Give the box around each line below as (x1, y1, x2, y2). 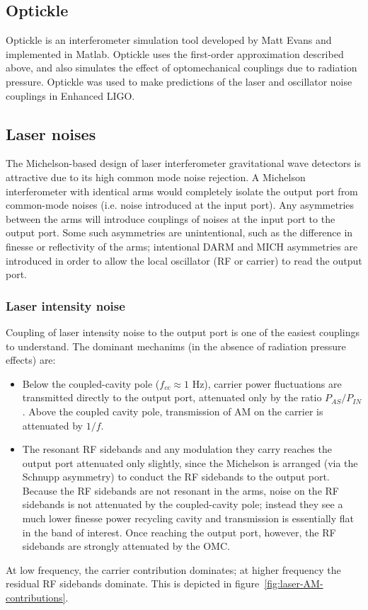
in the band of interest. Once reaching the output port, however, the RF (22, 524, 336, 539)
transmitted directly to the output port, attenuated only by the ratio (22, 390, 322, 405)
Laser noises (6, 122, 96, 144)
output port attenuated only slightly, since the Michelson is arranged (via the (22, 455, 358, 470)
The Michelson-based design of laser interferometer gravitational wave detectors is (6, 156, 361, 171)
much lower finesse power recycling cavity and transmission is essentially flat (22, 511, 354, 526)
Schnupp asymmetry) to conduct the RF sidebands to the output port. (22, 469, 330, 484)
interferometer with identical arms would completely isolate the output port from (6, 183, 358, 198)
